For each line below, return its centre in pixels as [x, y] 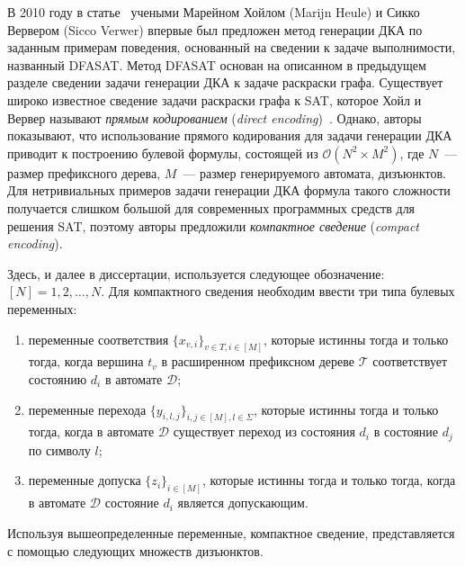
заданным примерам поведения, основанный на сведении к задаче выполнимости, [232, 47]
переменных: [42, 308]
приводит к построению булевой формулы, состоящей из [163, 153]
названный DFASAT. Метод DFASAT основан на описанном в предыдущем [217, 64]
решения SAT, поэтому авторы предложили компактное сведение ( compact [213, 225]
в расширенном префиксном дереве [258, 361]
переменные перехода [87, 409]
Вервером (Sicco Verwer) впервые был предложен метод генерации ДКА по [215, 29]
